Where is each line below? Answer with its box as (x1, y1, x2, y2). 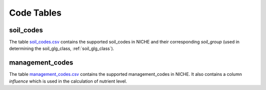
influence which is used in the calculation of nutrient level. (9, 78, 128, 84)
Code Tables (9, 7, 62, 18)
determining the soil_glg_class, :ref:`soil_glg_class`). (9, 45, 114, 51)
